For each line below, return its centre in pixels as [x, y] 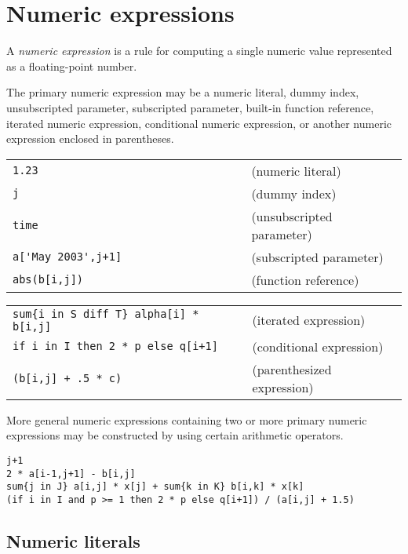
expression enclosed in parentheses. [90, 138]
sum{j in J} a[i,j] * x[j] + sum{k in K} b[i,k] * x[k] [155, 487]
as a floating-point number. [72, 66]
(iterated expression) [309, 320]
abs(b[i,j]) [48, 280]
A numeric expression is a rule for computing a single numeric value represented [199, 51]
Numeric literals [73, 540]
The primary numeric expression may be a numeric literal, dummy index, [183, 92]
